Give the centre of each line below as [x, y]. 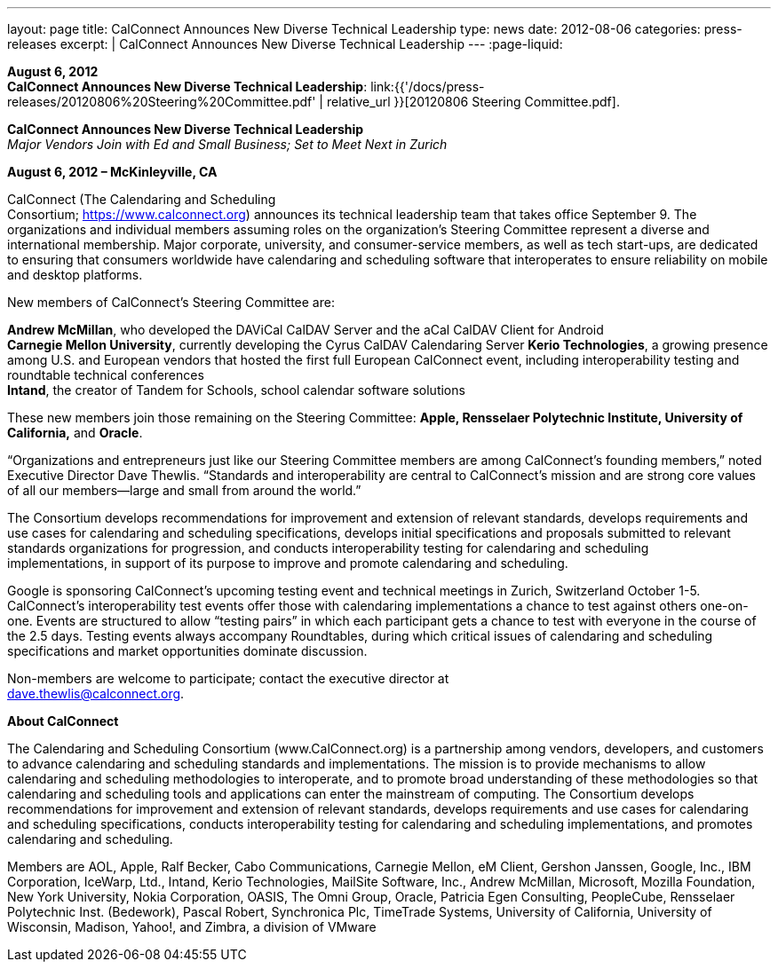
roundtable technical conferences [106, 375]
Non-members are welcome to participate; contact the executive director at [228, 678]
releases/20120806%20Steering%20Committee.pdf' [162, 102]
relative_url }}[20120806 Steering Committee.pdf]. [473, 102]
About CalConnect [63, 721]
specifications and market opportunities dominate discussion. [187, 651]
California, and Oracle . [75, 433]
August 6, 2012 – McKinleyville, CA [112, 172]
